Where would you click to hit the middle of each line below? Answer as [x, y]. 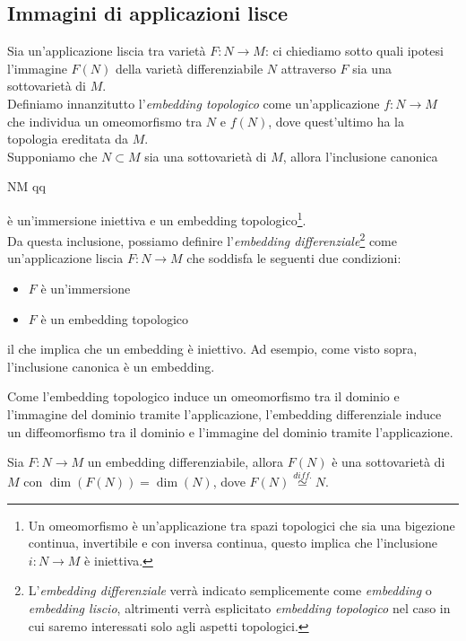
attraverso [308, 68]
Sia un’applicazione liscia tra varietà [107, 51]
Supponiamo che [52, 156]
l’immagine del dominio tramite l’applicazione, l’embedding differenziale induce [224, 414]
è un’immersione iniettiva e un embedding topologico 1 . [157, 218]
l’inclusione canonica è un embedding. [111, 366]
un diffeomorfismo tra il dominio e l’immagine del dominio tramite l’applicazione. [230, 431]
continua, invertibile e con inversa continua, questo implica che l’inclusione [233, 543]
